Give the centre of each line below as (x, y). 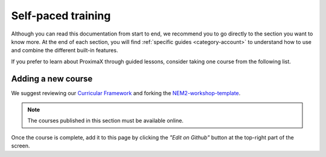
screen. (21, 146)
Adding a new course (52, 78)
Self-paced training (61, 16)
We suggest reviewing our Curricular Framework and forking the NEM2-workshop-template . (126, 93)
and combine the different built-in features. (65, 51)
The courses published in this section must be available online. (106, 121)
